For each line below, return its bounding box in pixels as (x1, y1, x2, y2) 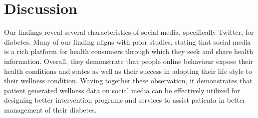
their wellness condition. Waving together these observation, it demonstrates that (4, 75, 253, 86)
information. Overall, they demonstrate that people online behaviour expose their (4, 56, 253, 66)
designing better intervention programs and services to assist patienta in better (4, 95, 246, 105)
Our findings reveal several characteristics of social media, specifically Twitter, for (4, 27, 254, 37)
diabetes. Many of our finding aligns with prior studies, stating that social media (4, 36, 251, 47)
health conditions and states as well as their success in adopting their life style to (4, 65, 252, 76)
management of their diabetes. (4, 104, 97, 115)
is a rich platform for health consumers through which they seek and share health (4, 46, 254, 57)
